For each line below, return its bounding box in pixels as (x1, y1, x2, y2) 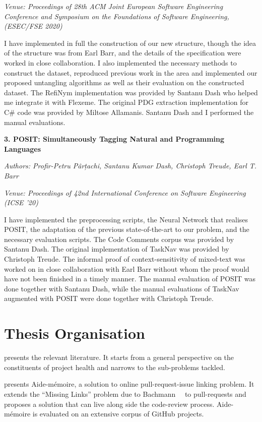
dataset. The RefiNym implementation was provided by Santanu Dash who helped (4, 87, 258, 97)
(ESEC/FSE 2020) (4, 21, 62, 31)
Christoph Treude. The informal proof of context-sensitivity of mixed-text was (4, 254, 245, 264)
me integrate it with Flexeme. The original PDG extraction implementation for (4, 97, 249, 107)
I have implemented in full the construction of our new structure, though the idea (4, 37, 256, 48)
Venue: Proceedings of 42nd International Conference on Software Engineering (4, 187, 246, 198)
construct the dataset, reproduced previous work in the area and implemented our (4, 67, 257, 78)
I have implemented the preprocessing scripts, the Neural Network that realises (4, 214, 248, 224)
